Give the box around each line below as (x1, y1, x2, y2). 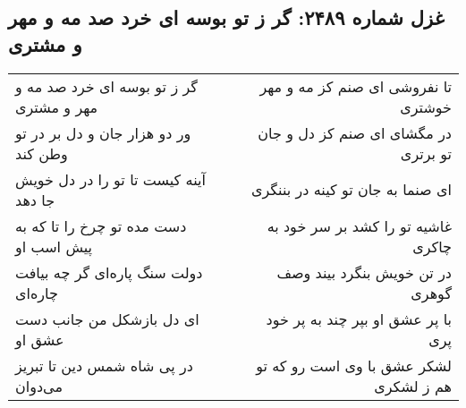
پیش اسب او (15, 235, 93, 257)
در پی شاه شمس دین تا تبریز (15, 354, 193, 376)
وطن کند (15, 142, 68, 164)
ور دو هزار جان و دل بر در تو (15, 122, 191, 143)
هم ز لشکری (374, 375, 452, 396)
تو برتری (400, 142, 452, 164)
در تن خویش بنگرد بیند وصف (276, 261, 452, 283)
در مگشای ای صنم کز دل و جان (258, 122, 452, 143)
